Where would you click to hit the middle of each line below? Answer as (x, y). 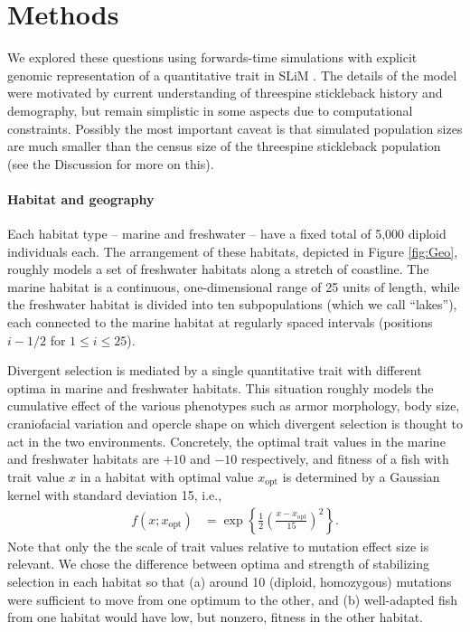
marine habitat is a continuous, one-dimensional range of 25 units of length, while (234, 286)
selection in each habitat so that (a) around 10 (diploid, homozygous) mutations (230, 582)
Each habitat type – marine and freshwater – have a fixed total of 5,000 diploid (227, 234)
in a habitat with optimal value (167, 476)
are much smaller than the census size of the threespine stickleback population (224, 146)
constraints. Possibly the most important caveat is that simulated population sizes (235, 128)
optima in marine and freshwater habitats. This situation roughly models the (221, 387)
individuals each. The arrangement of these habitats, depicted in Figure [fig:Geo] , (233, 251)
